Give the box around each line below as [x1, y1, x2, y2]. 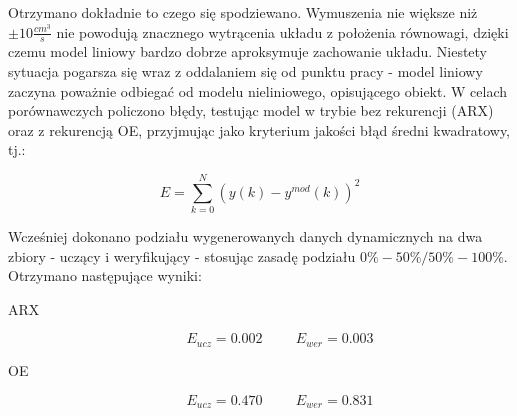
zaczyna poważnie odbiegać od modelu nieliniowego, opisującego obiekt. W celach [8, 80, 507, 101]
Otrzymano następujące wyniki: [8, 265, 202, 286]
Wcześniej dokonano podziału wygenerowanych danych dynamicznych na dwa [8, 226, 483, 247]
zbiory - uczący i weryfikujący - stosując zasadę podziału [8, 245, 356, 266]
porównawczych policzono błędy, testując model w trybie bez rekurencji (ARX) [8, 100, 494, 121]
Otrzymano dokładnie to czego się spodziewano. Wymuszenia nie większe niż [8, 2, 478, 22]
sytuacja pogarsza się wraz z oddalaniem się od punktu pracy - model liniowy [8, 61, 483, 82]
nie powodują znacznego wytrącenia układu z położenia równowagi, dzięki [56, 21, 509, 42]
